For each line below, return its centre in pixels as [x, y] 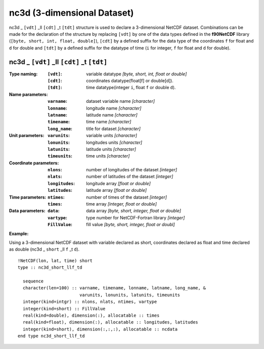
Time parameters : [28, 197]
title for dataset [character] [113, 128]
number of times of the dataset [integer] [127, 197]
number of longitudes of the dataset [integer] [132, 170]
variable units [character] [112, 136]
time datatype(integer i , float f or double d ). [131, 88]
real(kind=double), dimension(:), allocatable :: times [91, 315]
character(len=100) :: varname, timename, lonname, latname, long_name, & [114, 288]
